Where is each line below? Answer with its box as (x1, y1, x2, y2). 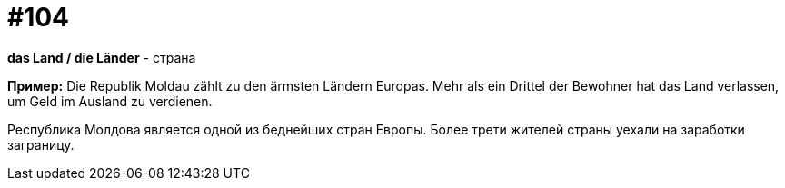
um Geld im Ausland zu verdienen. (7, 93, 213, 109)
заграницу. (7, 136, 75, 153)
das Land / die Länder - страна (7, 49, 196, 65)
